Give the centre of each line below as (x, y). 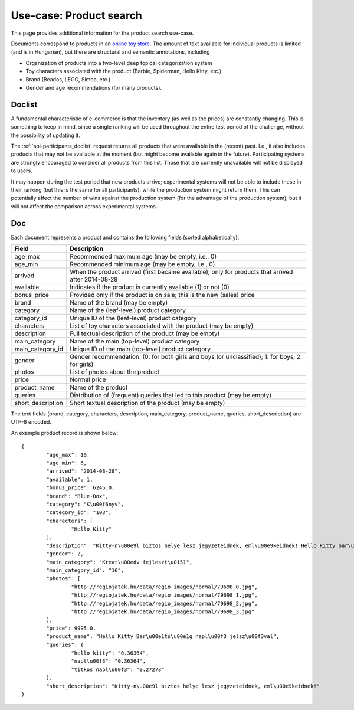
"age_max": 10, (68, 455)
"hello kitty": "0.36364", (110, 653)
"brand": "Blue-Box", (78, 496)
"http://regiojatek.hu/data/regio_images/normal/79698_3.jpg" (163, 611)
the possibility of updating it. (46, 135)
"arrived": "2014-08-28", (83, 471)
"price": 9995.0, (71, 628)
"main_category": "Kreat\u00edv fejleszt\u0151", (119, 562)
